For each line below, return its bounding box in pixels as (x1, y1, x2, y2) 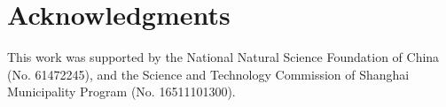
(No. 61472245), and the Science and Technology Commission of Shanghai (7, 65, 410, 83)
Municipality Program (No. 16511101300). (7, 82, 236, 101)
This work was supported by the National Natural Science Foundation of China (7, 48, 440, 66)
